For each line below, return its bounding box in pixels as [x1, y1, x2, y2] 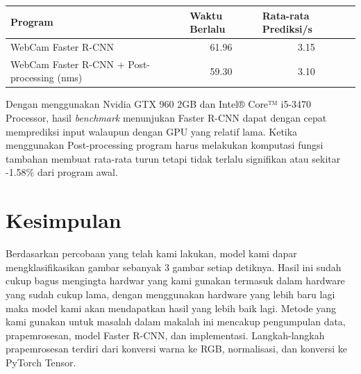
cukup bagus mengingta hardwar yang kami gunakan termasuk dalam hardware [6, 273, 345, 288]
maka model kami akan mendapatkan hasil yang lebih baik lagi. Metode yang [6, 300, 337, 315]
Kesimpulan [6, 206, 121, 234]
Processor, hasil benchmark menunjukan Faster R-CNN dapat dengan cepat [6, 111, 327, 125]
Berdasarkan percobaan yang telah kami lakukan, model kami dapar [6, 246, 297, 261]
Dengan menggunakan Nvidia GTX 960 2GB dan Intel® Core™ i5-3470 [6, 97, 312, 111]
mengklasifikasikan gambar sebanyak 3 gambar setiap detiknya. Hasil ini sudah [6, 259, 342, 274]
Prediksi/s [262, 22, 312, 36]
